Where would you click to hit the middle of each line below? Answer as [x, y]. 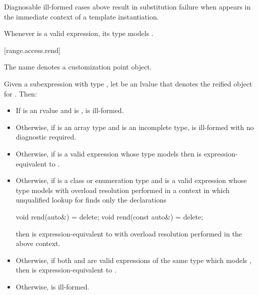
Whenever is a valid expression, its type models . [79, 33]
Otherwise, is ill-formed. [52, 286]
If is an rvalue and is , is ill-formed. [70, 110]
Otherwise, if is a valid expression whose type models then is [108, 153]
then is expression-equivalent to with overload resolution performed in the [129, 233]
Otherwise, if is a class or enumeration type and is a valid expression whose [131, 180]
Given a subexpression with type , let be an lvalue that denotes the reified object [128, 83]
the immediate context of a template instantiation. [81, 16]
